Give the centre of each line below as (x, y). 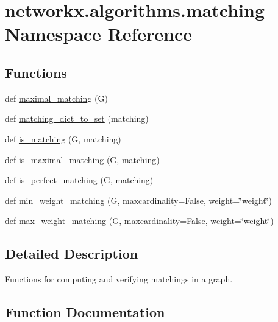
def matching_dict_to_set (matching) (77, 118)
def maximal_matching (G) (56, 98)
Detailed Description (72, 254)
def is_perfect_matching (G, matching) (79, 180)
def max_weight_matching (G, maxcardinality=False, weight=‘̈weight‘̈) (139, 221)
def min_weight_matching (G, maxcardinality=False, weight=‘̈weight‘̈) (138, 200)
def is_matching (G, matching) (63, 138)
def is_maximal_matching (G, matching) (82, 159)
